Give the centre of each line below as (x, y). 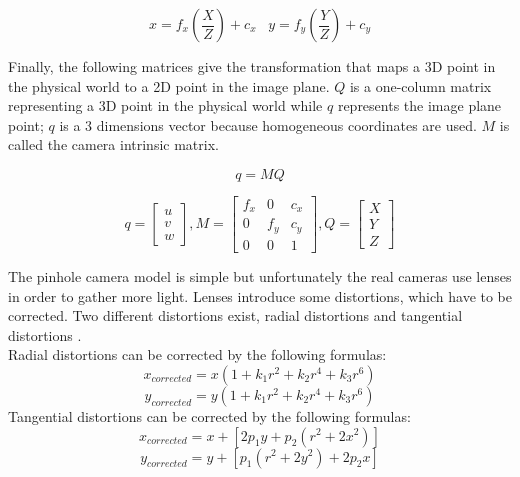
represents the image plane (419, 105)
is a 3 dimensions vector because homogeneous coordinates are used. (268, 124)
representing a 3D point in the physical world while (165, 105)
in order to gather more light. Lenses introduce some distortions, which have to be (260, 295)
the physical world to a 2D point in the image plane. (169, 85)
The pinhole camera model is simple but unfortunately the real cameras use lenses (260, 275)
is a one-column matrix (420, 85)
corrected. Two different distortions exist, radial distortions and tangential (235, 315)
